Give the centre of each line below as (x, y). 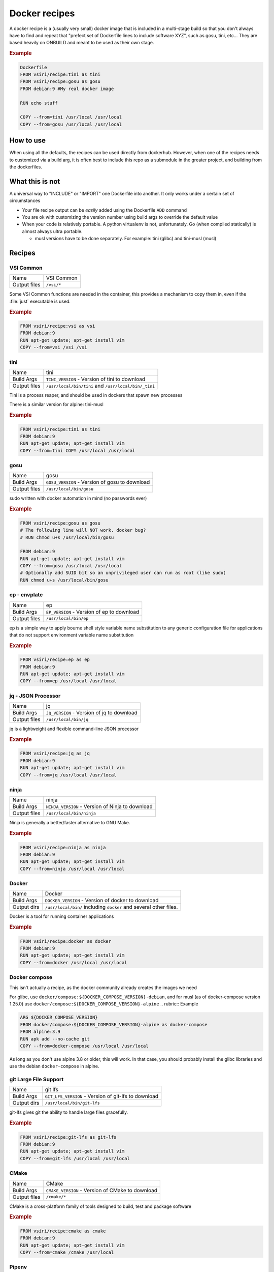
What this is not (35, 181)
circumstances (25, 200)
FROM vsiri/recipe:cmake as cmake (63, 1231)
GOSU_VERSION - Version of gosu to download (98, 482)
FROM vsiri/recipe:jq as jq (55, 754)
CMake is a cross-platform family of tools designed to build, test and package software (100, 1206)
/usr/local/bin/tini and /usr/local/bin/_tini (100, 386)
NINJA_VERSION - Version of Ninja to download (99, 806)
